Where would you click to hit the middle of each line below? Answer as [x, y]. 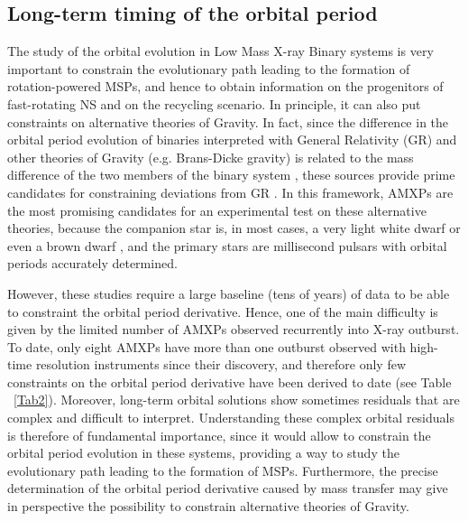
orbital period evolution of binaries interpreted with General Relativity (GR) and [232, 140]
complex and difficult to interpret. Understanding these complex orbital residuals [231, 418]
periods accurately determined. [92, 263]
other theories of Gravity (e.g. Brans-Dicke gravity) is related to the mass [211, 157]
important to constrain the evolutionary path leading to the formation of [209, 68]
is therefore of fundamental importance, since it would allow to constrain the [219, 435]
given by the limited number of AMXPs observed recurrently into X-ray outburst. [234, 329]
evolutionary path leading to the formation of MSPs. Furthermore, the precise [223, 470]
